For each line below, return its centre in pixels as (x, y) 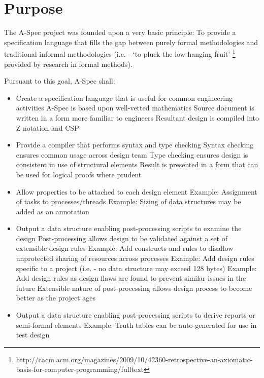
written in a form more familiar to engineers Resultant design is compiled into (138, 117)
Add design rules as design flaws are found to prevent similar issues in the (131, 278)
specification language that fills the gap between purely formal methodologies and (131, 42)
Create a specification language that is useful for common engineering (124, 98)
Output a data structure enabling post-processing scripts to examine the (129, 228)
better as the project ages (56, 298)
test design (33, 335)
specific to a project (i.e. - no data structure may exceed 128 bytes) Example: (136, 268)
